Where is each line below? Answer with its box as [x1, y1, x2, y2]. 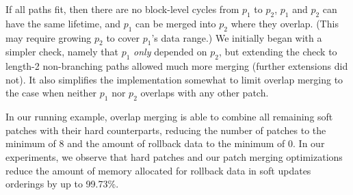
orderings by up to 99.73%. [5, 177, 119, 191]
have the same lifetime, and [5, 16, 121, 30]
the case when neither [5, 86, 97, 100]
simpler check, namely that [5, 44, 118, 59]
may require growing [5, 30, 92, 44]
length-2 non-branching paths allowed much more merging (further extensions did [5, 59, 348, 73]
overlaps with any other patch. [140, 86, 269, 100]
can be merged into [135, 16, 216, 30]
